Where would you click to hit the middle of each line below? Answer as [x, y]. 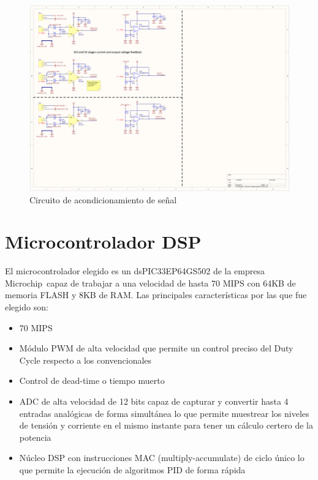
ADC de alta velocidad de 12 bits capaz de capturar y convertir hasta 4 [154, 401]
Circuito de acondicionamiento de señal [103, 199]
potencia [35, 437]
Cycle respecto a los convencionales [85, 360]
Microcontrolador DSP [103, 242]
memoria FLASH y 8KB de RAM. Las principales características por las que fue [156, 295]
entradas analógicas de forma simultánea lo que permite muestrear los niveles [164, 413]
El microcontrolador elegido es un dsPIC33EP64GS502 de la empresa [135, 271]
